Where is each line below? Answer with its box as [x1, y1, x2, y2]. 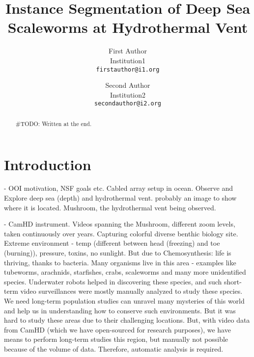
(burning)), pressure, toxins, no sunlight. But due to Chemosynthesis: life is [4, 247, 231, 257]
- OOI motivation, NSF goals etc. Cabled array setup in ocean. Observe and [4, 183, 233, 193]
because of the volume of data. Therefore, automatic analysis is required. [4, 343, 224, 354]
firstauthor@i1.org [96, 66, 160, 73]
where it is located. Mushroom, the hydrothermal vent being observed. [4, 202, 216, 212]
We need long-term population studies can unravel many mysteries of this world [4, 295, 245, 306]
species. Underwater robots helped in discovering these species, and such [4, 276, 222, 286]
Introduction [4, 154, 91, 175]
